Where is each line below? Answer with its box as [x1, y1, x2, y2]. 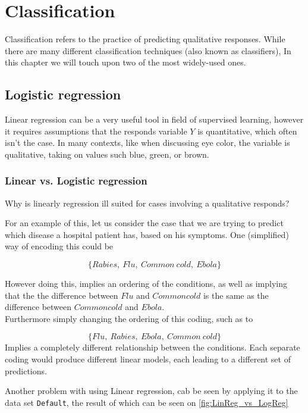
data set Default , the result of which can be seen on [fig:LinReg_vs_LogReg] [5, 396, 288, 408]
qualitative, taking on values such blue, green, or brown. [5, 148, 209, 160]
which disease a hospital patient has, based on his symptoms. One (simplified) [5, 228, 289, 240]
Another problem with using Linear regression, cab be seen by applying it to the [5, 384, 298, 397]
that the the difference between [5, 289, 118, 301]
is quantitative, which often [197, 124, 297, 137]
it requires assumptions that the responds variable [5, 124, 187, 137]
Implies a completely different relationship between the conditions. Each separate [5, 341, 300, 353]
